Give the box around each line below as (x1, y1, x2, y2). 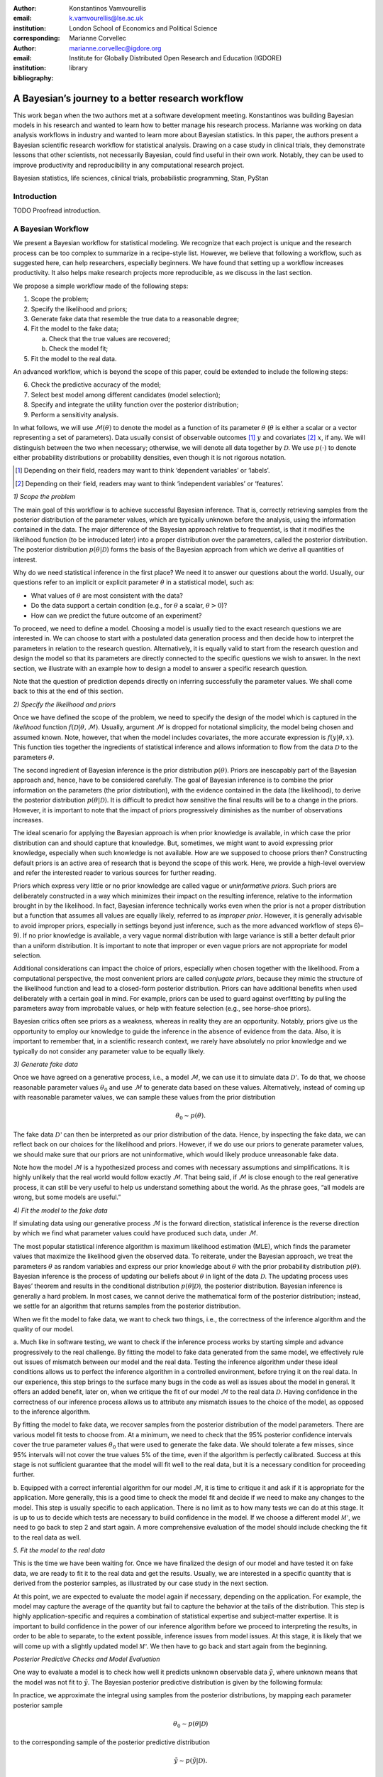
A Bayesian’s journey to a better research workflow (13, 92, 244, 104)
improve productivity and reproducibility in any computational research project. (13, 161, 245, 169)
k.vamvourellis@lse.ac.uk (69, 14, 143, 23)
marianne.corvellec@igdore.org (69, 43, 162, 53)
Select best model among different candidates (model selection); (30, 390, 221, 399)
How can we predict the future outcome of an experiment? (30, 611, 202, 620)
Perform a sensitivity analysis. (30, 410, 119, 419)
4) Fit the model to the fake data (13, 1206, 108, 1215)
